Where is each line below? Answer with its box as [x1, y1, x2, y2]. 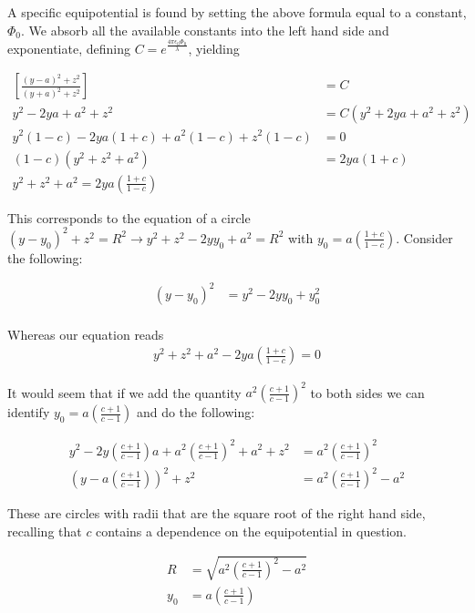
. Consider [396, 228, 453, 247]
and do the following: [136, 403, 255, 421]
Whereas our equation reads [7, 324, 164, 343]
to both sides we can [310, 383, 425, 401]
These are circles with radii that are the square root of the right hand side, [7, 504, 426, 523]
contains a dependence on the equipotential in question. [96, 521, 407, 540]
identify [7, 403, 50, 421]
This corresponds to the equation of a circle [7, 208, 251, 227]
